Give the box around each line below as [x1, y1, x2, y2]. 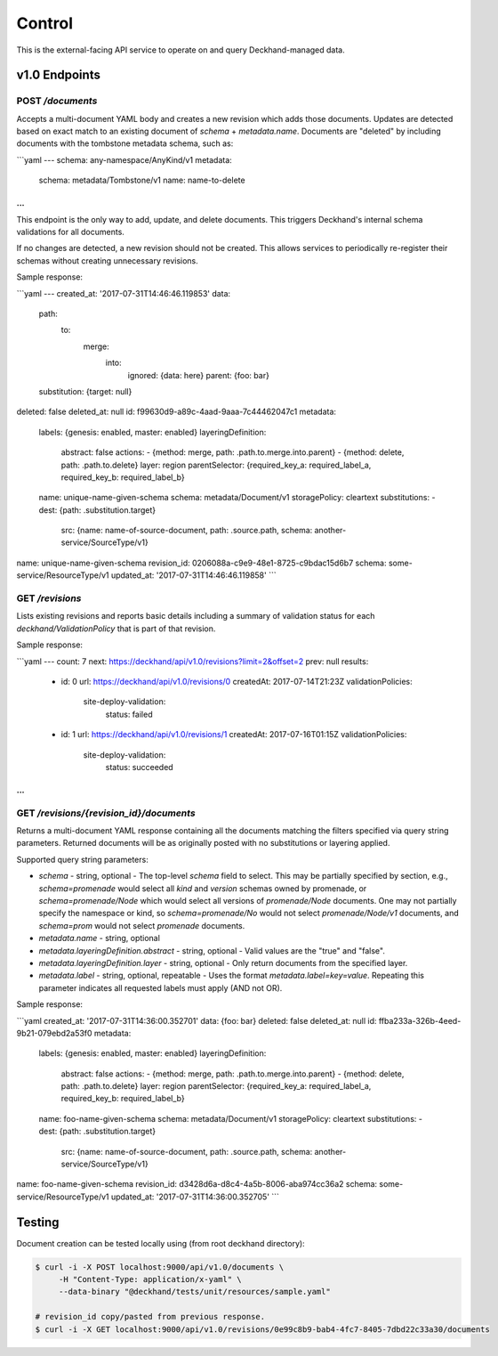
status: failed [105, 709, 153, 719]
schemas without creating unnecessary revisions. [16, 255, 199, 266]
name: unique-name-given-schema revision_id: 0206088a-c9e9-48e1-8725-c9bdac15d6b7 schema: [16, 557, 387, 568]
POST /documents [16, 94, 98, 107]
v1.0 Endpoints [16, 68, 101, 83]
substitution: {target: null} [38, 386, 133, 396]
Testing [16, 1214, 60, 1230]
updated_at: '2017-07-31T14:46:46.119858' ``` [110, 570, 277, 581]
